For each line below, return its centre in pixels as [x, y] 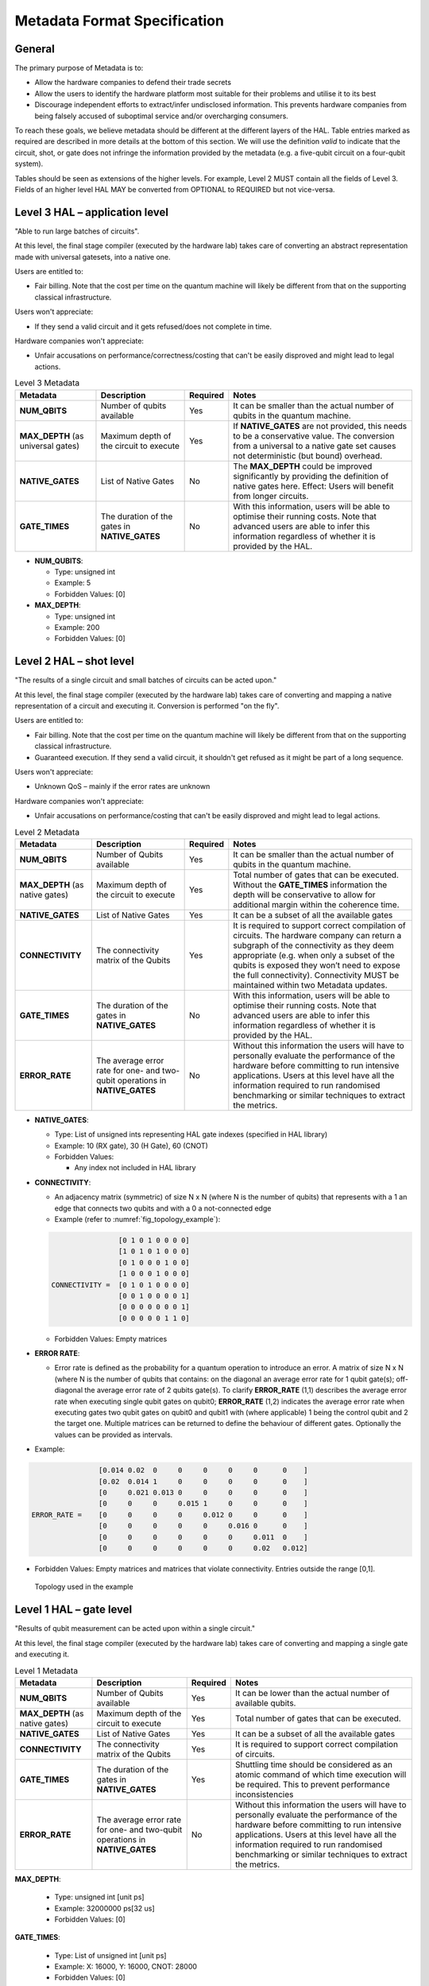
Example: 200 [77, 627]
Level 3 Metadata [47, 383]
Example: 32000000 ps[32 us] [104, 1908]
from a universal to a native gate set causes [315, 446]
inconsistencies [264, 1794]
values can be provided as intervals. [114, 1435]
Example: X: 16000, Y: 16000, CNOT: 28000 [126, 1967]
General [35, 49]
